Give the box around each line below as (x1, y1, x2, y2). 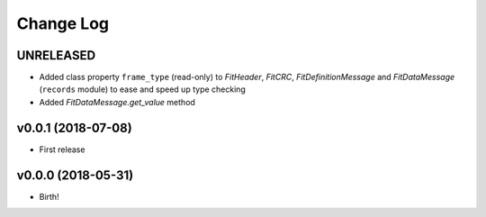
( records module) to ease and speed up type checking (39, 84, 247, 95)
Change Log (16, 14, 110, 33)
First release (39, 144, 85, 155)
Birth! (39, 191, 59, 202)
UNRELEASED (16, 48, 96, 63)
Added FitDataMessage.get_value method (39, 96, 195, 107)
